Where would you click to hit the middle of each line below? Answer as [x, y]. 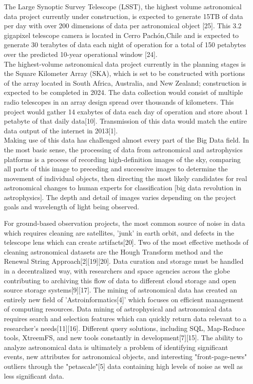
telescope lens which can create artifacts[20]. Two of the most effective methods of [126, 242]
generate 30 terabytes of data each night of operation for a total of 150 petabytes [125, 45]
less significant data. [34, 375]
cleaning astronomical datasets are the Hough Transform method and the [114, 251]
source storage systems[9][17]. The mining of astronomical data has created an [121, 290]
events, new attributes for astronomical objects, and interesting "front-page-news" [126, 357]
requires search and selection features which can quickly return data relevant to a [125, 318]
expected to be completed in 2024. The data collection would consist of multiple [124, 92]
